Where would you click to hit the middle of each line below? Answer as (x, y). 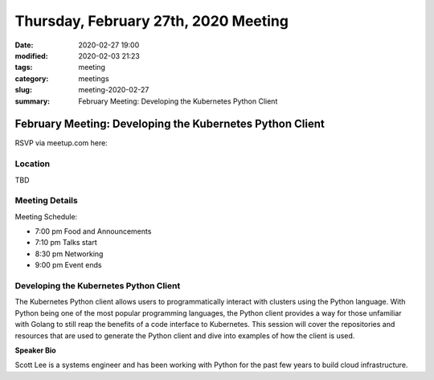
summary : (33, 101)
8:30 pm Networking (69, 254)
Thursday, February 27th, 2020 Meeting (152, 21)
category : (32, 78)
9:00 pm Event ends (68, 265)
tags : (24, 67)
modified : (31, 55)
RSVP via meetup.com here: (61, 143)
